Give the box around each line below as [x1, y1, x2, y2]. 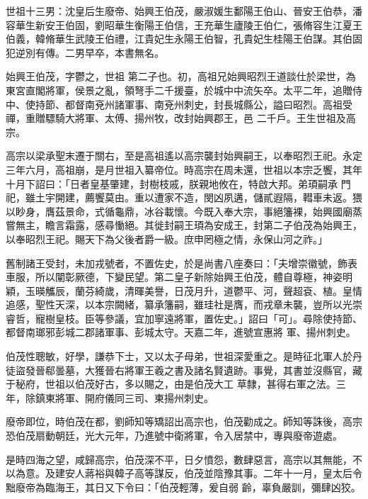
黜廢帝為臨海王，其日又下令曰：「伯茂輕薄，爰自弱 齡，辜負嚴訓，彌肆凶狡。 [6, 479, 361, 494]
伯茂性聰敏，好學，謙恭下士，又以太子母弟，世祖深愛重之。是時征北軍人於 [6, 349, 352, 364]
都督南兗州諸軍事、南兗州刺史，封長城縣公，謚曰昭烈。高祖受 [64, 96, 352, 111]
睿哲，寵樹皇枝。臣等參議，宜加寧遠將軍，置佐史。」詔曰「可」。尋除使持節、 [6, 310, 362, 325]
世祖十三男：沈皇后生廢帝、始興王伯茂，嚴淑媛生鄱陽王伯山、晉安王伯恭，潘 [6, 4, 362, 18]
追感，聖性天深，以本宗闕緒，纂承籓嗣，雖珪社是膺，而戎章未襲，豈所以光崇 [6, 297, 362, 312]
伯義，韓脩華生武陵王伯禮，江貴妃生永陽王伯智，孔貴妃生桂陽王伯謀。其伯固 [6, 31, 362, 46]
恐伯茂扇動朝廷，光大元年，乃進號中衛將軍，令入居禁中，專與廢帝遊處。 [6, 428, 343, 443]
